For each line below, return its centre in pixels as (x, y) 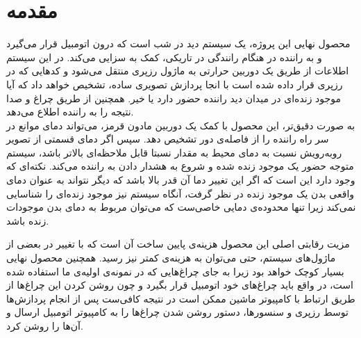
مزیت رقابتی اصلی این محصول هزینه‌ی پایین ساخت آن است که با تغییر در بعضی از (178, 244)
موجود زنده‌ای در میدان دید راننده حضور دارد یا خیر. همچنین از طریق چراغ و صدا (174, 98)
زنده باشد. (28, 220)
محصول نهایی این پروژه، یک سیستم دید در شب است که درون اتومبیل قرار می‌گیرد (178, 43)
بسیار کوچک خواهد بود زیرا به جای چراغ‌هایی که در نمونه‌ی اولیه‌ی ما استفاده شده (175, 271)
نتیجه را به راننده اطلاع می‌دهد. (70, 112)
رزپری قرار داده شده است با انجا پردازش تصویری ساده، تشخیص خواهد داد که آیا (175, 84)
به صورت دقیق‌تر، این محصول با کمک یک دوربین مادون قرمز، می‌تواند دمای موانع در (181, 125)
